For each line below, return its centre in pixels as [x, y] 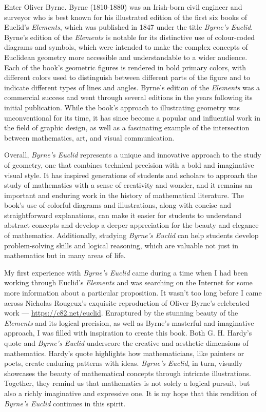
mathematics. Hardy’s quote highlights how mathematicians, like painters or [124, 353]
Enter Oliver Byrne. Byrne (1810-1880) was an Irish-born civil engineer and [123, 7]
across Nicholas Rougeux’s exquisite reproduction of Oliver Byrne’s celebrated [127, 302]
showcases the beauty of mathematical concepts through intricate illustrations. [128, 373]
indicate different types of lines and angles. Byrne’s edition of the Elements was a [132, 87]
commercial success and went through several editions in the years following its [128, 97]
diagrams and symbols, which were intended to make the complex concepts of [126, 47]
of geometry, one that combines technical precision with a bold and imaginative [129, 164]
